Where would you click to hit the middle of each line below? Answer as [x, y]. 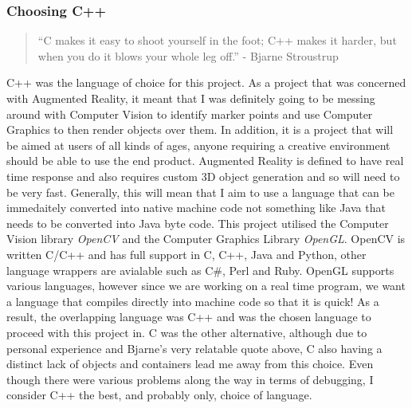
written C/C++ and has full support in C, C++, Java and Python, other [186, 254]
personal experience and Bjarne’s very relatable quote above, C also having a [194, 348]
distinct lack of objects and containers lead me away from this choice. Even [190, 364]
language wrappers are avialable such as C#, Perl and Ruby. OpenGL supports [200, 270]
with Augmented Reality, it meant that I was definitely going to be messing [191, 98]
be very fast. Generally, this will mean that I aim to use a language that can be [200, 192]
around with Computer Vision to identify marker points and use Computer [190, 114]
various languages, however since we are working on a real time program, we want [206, 286]
